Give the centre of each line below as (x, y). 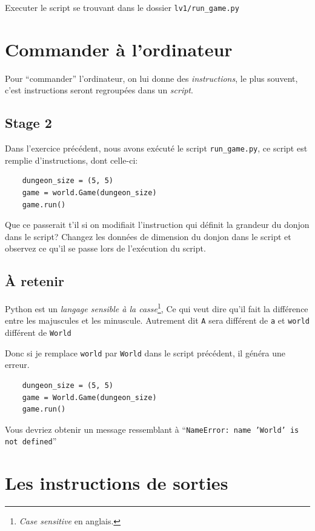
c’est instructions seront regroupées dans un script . (99, 90)
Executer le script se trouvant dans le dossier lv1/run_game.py (122, 7)
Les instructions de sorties (117, 483)
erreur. (17, 365)
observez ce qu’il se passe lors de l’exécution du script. (105, 248)
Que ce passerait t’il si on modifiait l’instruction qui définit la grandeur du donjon (157, 225)
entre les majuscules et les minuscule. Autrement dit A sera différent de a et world (157, 320)
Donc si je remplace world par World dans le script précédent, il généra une (145, 352)
